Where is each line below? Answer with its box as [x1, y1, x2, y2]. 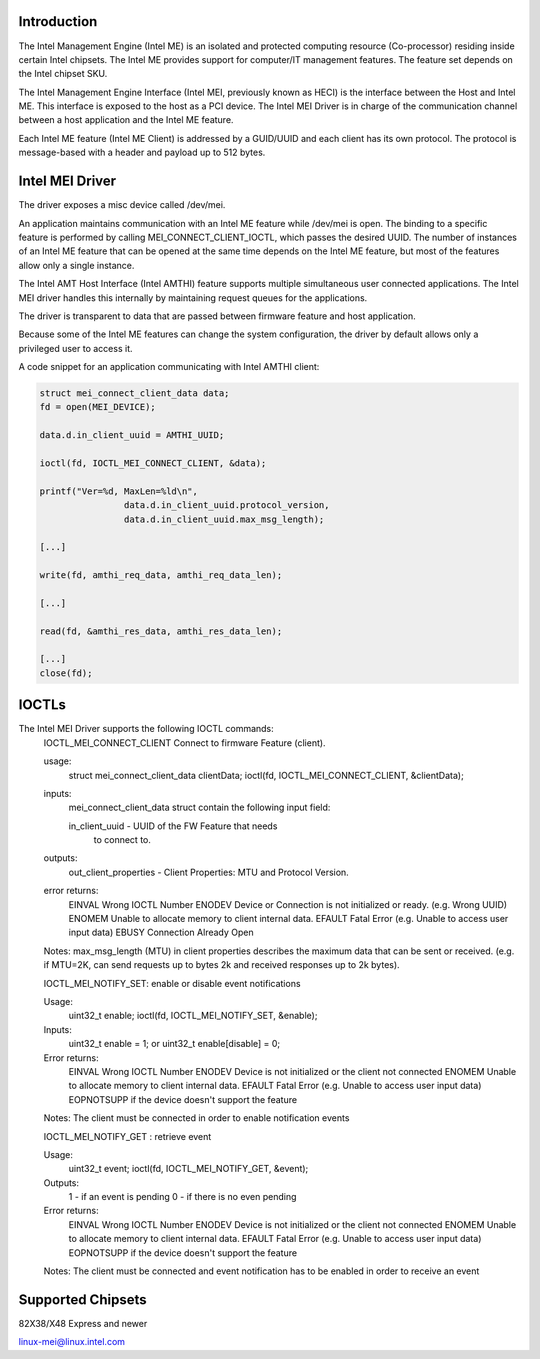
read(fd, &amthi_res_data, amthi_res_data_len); [39, 625, 283, 637]
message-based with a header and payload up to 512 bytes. [18, 146, 266, 159]
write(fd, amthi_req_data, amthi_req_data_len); [39, 570, 283, 581]
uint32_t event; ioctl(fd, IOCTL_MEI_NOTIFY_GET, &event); [68, 1163, 309, 1175]
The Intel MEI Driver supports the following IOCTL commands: [18, 723, 274, 735]
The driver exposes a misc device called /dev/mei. [18, 199, 226, 211]
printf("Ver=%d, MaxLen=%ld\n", [39, 485, 199, 497]
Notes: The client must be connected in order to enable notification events [43, 1112, 350, 1124]
